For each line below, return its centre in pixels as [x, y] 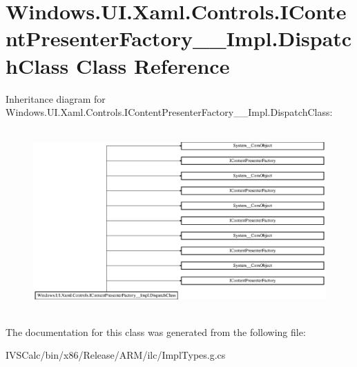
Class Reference [153, 65]
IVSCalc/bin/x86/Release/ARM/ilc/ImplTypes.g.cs [116, 355]
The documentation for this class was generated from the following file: [156, 331]
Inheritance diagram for [56, 98]
